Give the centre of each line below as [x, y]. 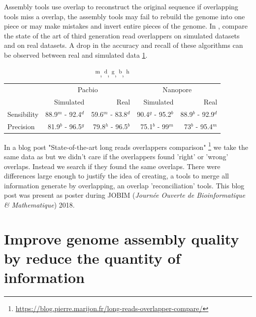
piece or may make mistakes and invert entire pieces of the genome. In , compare [126, 26]
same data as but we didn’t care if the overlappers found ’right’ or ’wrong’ [116, 156]
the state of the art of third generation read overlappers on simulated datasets [122, 35]
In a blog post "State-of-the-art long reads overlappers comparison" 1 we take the [126, 146]
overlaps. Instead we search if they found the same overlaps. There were [112, 166]
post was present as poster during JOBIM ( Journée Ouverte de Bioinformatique [125, 195]
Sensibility [23, 114]
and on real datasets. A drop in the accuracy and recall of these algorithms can [124, 45]
